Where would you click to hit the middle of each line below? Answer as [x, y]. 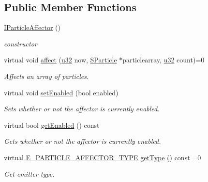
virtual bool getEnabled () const [52, 125]
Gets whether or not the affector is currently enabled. [82, 141]
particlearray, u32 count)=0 [163, 60]
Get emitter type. [29, 174]
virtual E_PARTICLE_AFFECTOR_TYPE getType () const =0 [103, 157]
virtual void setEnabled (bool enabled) [61, 92]
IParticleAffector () [32, 27]
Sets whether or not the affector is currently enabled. [82, 109]
